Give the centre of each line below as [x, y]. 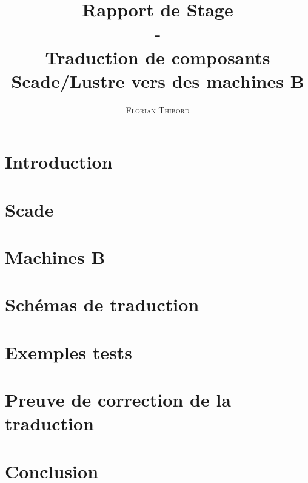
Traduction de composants [158, 57]
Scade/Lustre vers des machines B [158, 80]
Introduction [59, 162]
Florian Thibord [158, 110]
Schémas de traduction [102, 304]
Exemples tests [69, 352]
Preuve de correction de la [118, 400]
